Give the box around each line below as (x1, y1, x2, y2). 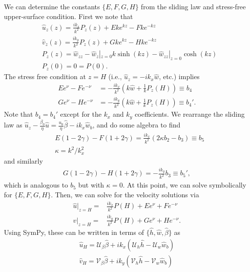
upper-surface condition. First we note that (4, 11, 133, 21)
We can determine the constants (4, 1, 100, 11)
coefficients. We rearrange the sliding (134, 109, 245, 119)
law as (4, 120, 22, 130)
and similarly (4, 156, 43, 166)
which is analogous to (4, 180, 68, 190)
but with (78, 180, 104, 190)
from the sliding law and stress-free (141, 1, 246, 11)
